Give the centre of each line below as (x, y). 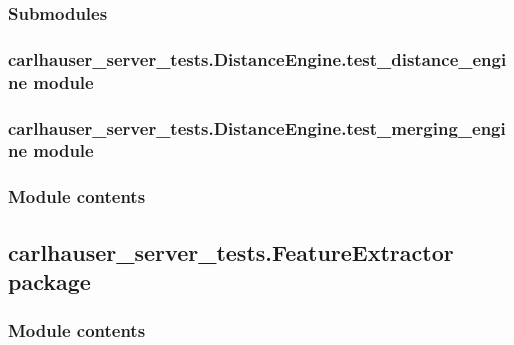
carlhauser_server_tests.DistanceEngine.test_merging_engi (257, 127)
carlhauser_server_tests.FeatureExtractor (231, 251)
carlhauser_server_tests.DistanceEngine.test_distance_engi (257, 58)
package (49, 281)
